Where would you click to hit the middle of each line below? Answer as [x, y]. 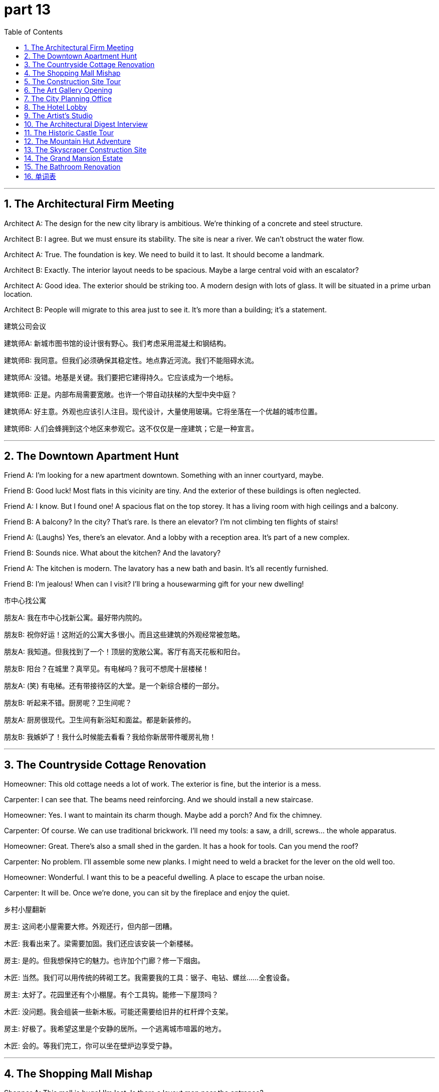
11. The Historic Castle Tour [69, 132]
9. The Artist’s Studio [58, 115]
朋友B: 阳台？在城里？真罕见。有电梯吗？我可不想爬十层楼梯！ [107, 669]
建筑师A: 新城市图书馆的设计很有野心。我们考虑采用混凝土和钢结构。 [117, 343]
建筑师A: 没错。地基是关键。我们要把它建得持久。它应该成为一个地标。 [121, 377]
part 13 [28, 10]
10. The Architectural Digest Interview [86, 124]
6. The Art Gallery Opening [68, 90]
